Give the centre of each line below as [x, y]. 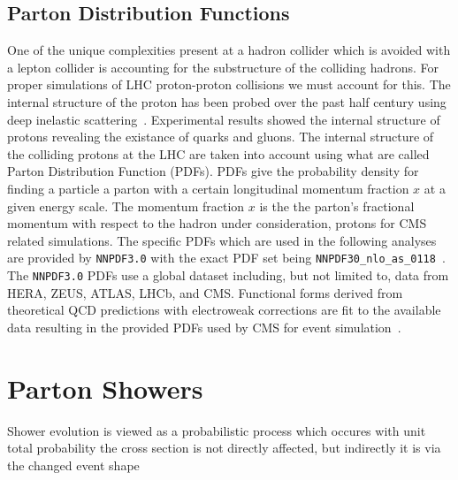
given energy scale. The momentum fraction [126, 206]
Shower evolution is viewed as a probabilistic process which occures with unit [217, 430]
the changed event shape [73, 465]
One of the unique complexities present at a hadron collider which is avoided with [229, 50]
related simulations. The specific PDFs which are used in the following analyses [222, 240]
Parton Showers [105, 388]
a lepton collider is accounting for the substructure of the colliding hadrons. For [223, 67]
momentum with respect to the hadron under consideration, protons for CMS [217, 223]
